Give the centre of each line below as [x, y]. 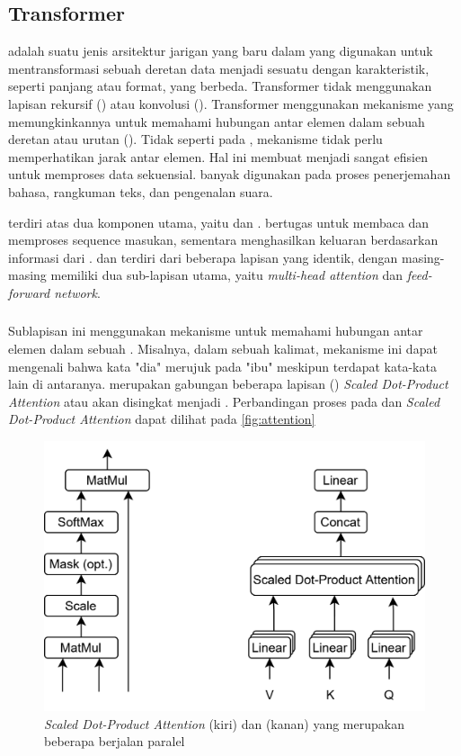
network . [77, 292]
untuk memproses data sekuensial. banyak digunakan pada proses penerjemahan [230, 174]
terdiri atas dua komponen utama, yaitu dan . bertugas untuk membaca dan [219, 222]
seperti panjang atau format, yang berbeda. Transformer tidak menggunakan [220, 86]
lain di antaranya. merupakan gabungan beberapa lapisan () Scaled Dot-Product [228, 384]
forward [29, 292]
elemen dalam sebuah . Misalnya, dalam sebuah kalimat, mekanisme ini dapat [223, 349]
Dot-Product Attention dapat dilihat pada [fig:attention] [162, 419]
